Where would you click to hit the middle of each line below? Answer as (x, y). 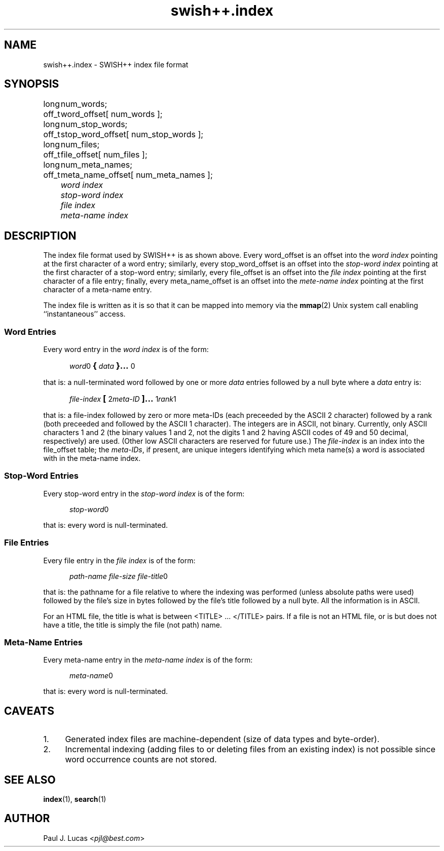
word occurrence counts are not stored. (141, 760)
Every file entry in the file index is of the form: (119, 560)
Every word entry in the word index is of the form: (126, 350)
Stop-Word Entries (41, 476)
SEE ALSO (30, 780)
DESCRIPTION (40, 236)
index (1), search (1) (75, 799)
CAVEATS (29, 711)
